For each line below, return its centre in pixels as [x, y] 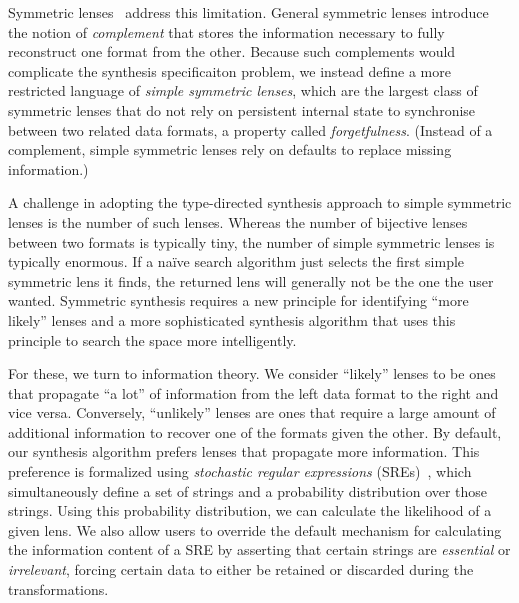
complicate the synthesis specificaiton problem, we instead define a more [229, 70]
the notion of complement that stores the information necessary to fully [226, 31]
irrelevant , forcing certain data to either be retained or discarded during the [241, 569]
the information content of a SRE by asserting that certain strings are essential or [259, 549]
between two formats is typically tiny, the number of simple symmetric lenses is [251, 241]
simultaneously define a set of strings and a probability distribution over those [248, 490]
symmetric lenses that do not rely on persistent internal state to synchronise [242, 109]
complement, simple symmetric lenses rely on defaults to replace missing [230, 149]
